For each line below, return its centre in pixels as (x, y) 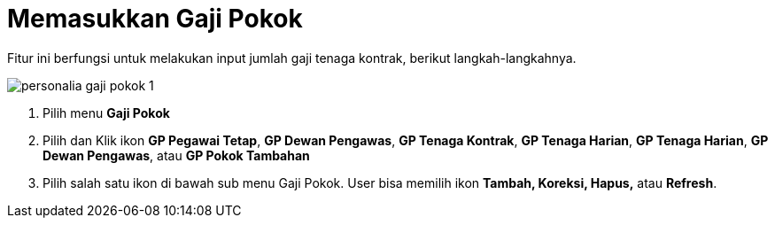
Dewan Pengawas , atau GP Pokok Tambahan (176, 155)
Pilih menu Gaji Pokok (106, 112)
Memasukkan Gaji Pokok (155, 19)
